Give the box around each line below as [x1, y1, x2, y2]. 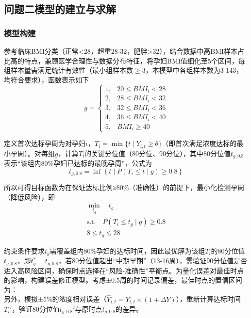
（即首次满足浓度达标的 [162, 138, 237, 148]
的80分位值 [211, 245, 245, 255]
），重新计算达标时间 [176, 294, 241, 304]
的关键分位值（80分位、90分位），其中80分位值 [84, 148, 231, 158]
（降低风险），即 [4, 191, 55, 202]
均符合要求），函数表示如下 [4, 74, 89, 84]
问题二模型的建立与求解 [4, 1, 116, 16]
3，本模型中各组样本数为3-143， [142, 65, 243, 75]
